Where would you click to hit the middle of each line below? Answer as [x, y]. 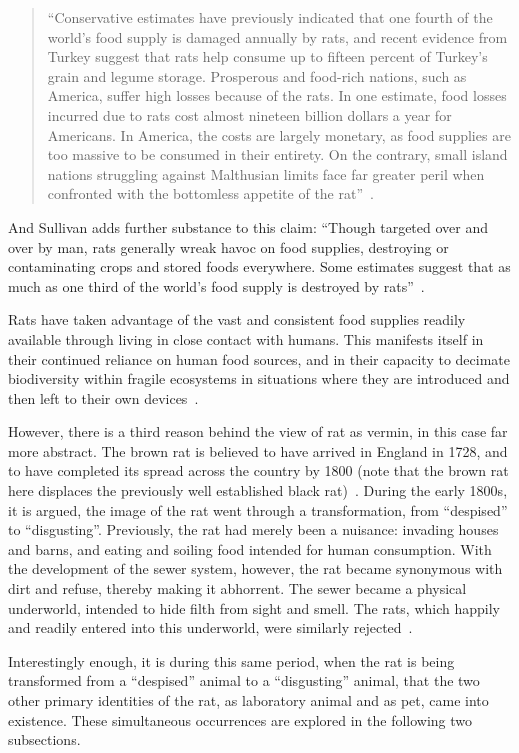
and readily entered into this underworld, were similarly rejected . [210, 627]
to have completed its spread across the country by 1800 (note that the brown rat [258, 470]
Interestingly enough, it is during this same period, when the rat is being [231, 660]
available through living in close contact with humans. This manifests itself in [246, 338]
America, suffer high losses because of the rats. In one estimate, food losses [277, 95]
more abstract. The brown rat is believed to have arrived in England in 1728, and [258, 450]
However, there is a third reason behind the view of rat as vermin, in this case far [258, 431]
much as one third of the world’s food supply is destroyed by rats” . [216, 285]
